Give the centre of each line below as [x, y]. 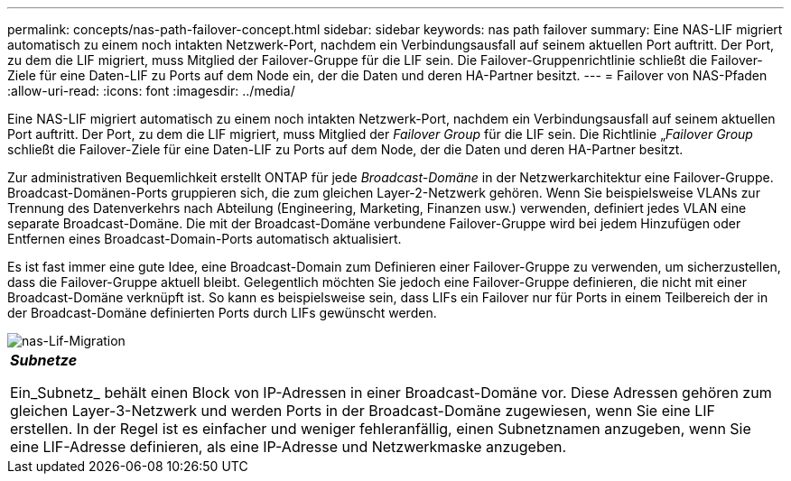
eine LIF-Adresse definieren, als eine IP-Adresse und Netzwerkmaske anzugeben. [288, 447]
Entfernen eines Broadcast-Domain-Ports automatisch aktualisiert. [205, 239]
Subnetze [44, 360]
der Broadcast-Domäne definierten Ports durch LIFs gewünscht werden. [222, 313]
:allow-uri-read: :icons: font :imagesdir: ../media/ [151, 91]
